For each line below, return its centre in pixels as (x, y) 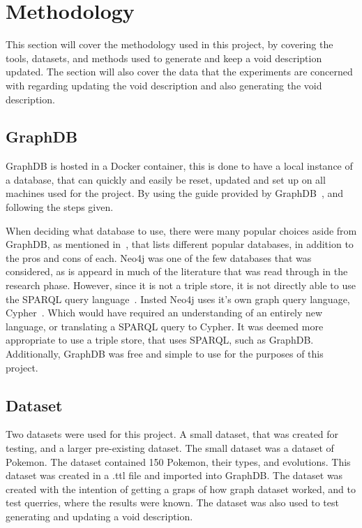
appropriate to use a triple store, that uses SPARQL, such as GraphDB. (160, 340)
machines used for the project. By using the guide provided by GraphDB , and (175, 193)
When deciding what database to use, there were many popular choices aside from (181, 230)
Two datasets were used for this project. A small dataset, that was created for (172, 434)
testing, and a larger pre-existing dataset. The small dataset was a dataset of (170, 448)
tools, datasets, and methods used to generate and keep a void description (164, 58)
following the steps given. (60, 207)
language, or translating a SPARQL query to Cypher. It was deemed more (165, 326)
